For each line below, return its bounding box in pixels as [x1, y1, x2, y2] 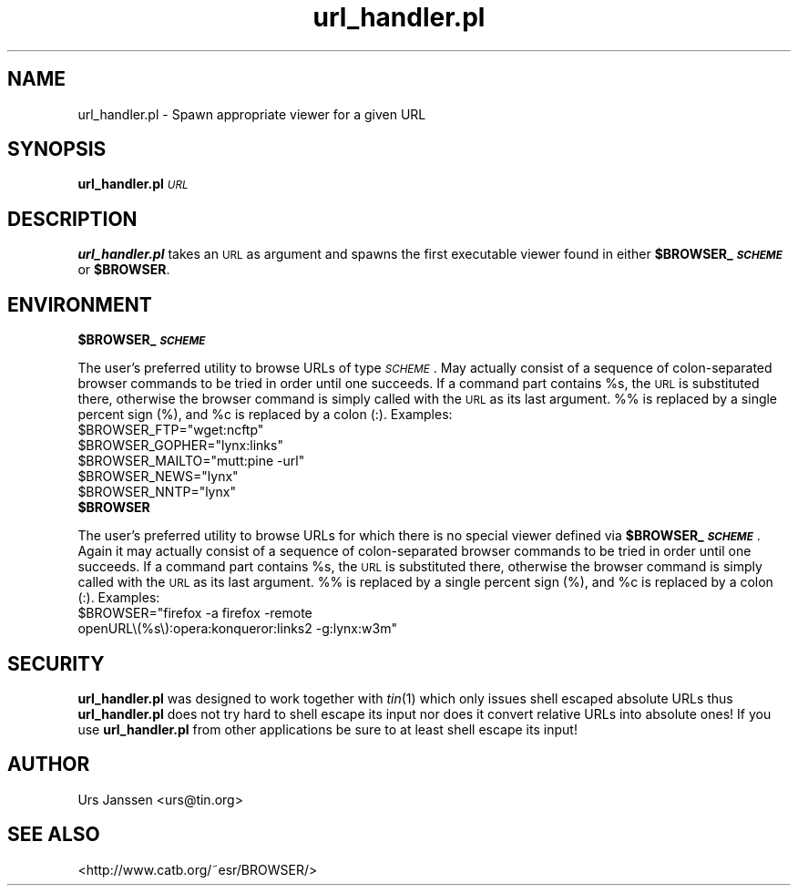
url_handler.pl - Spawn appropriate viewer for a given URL [77, 106, 426, 122]
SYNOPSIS [7, 138, 107, 161]
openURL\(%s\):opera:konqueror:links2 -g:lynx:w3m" [77, 621, 397, 637]
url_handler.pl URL [77, 176, 189, 192]
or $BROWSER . [77, 262, 170, 278]
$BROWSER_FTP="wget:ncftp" [77, 422, 264, 438]
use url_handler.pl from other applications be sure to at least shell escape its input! [77, 721, 578, 737]
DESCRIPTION [7, 207, 138, 231]
